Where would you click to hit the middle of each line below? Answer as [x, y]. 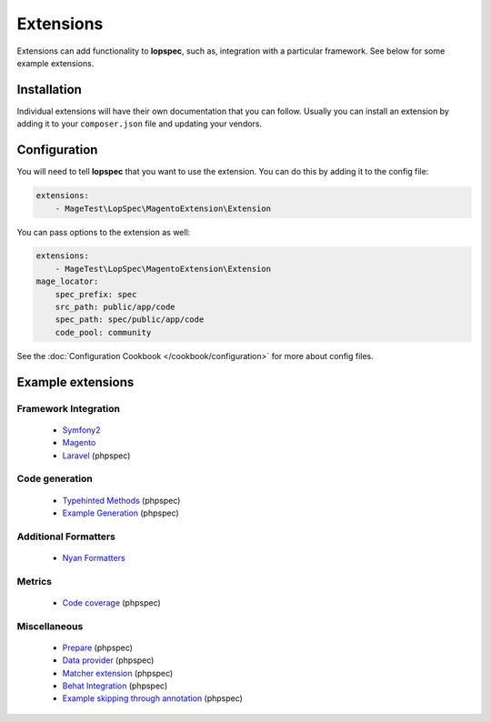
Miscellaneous [50, 626]
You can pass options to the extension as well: [104, 232]
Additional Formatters [66, 536]
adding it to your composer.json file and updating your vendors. [140, 124]
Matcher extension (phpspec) [118, 673]
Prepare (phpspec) [98, 647]
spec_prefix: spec [96, 294]
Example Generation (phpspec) [120, 513]
